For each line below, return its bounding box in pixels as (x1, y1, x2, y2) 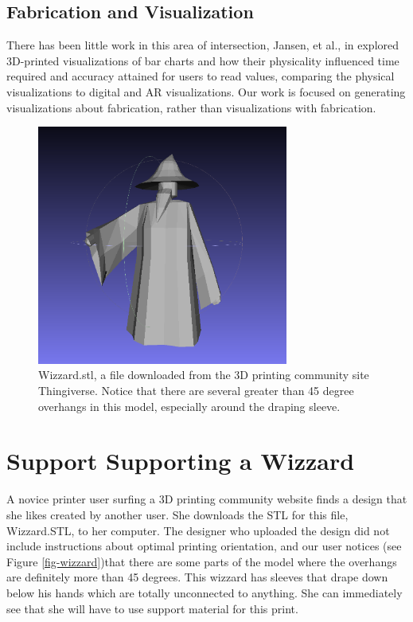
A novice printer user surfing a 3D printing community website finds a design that (6, 491, 407, 507)
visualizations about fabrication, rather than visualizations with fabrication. (6, 99, 376, 115)
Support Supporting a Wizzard (6, 444, 355, 477)
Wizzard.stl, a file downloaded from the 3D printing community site (38, 366, 369, 383)
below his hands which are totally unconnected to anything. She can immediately (6, 584, 403, 600)
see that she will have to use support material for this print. (6, 600, 298, 616)
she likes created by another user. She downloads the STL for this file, (6, 506, 349, 522)
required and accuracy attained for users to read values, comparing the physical (6, 68, 395, 84)
